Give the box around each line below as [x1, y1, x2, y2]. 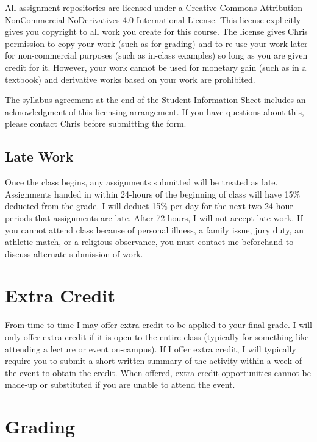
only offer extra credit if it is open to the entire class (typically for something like [5, 330, 309, 343]
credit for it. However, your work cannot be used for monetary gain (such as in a [5, 60, 307, 73]
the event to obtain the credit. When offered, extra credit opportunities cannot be [5, 366, 311, 379]
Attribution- [259, 1, 305, 13]
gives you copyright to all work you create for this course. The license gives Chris [5, 25, 308, 38]
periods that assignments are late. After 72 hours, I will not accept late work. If [5, 211, 303, 224]
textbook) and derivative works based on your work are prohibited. [5, 73, 255, 85]
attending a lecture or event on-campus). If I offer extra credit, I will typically [5, 342, 296, 355]
